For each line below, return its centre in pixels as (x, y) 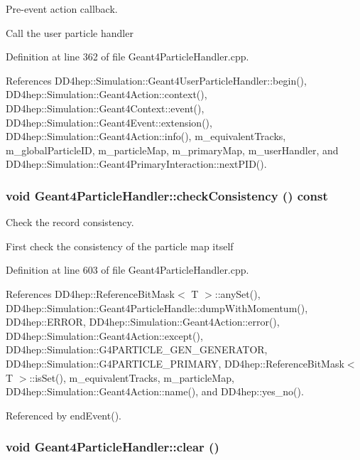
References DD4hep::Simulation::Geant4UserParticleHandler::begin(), (156, 80)
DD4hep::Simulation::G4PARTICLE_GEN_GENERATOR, (137, 349)
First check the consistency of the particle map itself (120, 246)
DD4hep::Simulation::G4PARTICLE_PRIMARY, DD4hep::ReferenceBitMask (175, 363)
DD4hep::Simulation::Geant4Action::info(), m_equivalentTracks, (146, 136)
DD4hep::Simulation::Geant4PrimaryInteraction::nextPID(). (136, 164)
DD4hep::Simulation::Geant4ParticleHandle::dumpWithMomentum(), (157, 307)
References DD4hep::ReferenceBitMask (91, 293)
